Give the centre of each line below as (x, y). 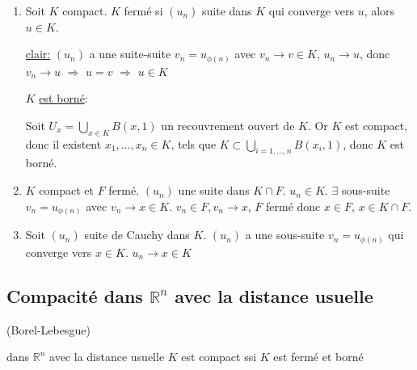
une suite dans (214, 190)
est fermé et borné (318, 357)
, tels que (194, 143)
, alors (379, 11)
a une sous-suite (285, 235)
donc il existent (63, 143)
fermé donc (293, 206)
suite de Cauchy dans (137, 235)
